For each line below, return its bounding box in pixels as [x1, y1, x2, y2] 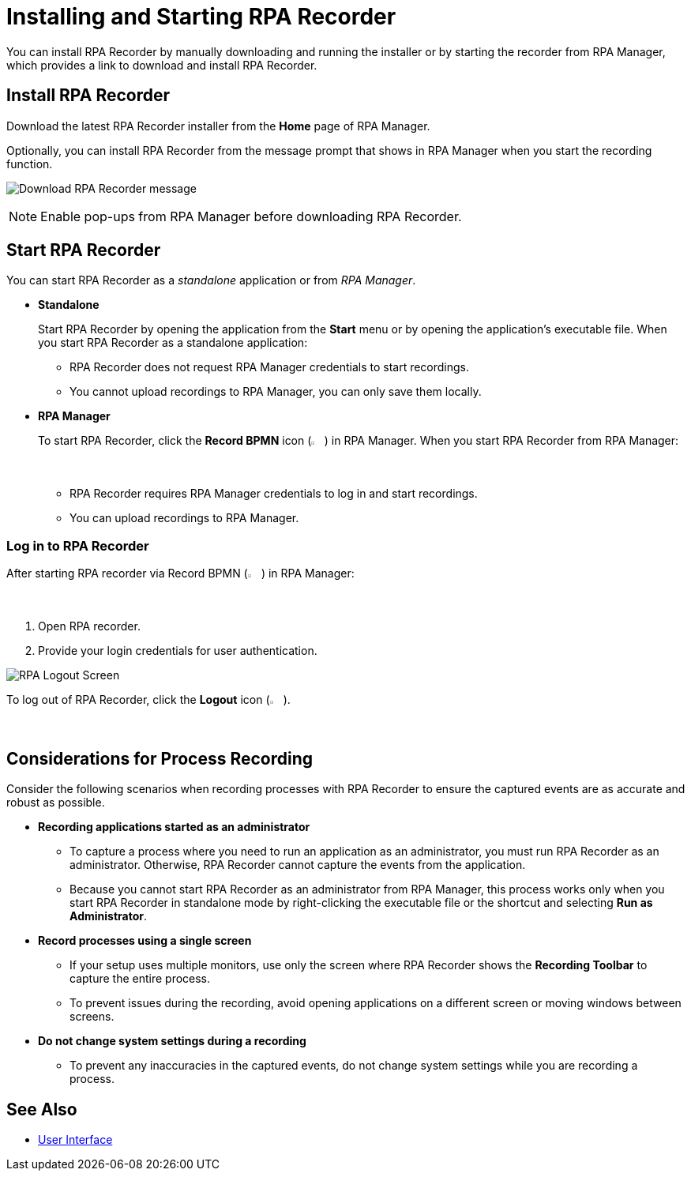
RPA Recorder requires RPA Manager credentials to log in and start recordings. [69, 487, 478, 501]
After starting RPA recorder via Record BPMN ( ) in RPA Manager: [6, 566, 355, 581]
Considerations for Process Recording [6, 748, 313, 769]
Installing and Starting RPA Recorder [6, 3, 396, 30]
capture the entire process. [69, 972, 211, 986]
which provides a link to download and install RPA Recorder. [6, 58, 317, 72]
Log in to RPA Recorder [6, 537, 149, 554]
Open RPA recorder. [38, 619, 141, 634]
